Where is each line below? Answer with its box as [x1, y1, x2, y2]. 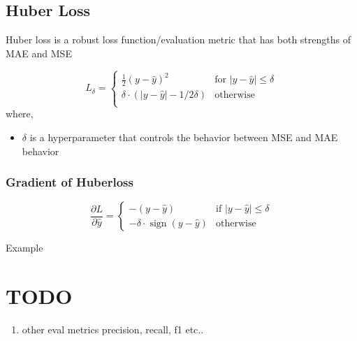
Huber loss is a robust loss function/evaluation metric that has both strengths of [6, 32, 351, 47]
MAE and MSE [6, 45, 72, 60]
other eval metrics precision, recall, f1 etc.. [22, 322, 204, 337]
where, [6, 106, 34, 121]
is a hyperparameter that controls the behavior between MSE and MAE [29, 129, 338, 144]
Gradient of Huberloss [6, 173, 133, 191]
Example [6, 240, 43, 255]
